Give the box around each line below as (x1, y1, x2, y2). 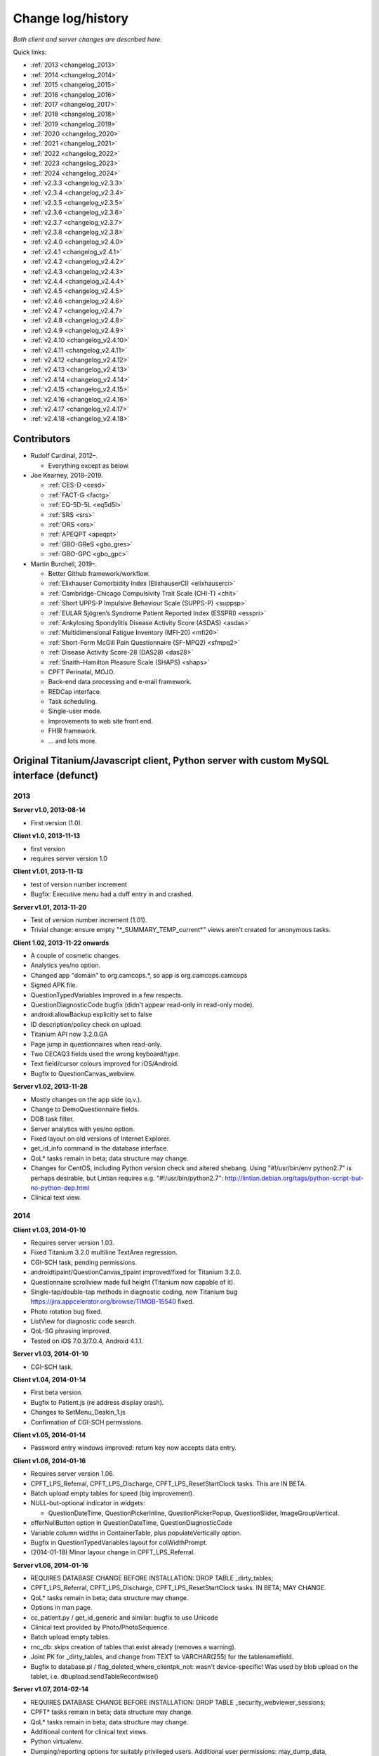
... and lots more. (48, 736, 98, 745)
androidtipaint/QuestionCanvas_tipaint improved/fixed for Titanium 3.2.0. (30, 1268, 241, 1276)
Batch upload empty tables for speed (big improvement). (30, 1489, 194, 1498)
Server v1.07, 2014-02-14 (13, 1685, 89, 1693)
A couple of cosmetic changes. (30, 952, 121, 960)
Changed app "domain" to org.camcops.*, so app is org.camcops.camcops (30, 971, 248, 979)
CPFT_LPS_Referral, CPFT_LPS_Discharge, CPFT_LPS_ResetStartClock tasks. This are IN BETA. (30, 1479, 307, 1488)
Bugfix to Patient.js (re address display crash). (30, 1398, 164, 1406)
